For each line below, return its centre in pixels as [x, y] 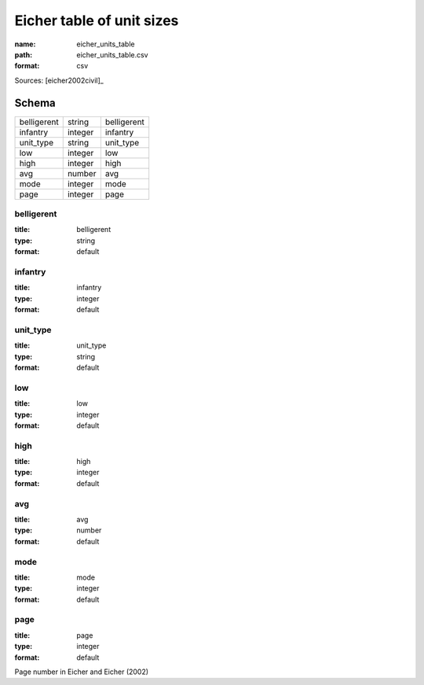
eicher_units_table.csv [112, 54]
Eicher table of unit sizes [97, 20]
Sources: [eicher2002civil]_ [59, 80]
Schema [35, 103]
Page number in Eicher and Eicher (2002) [82, 672]
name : [25, 44]
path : [24, 54]
